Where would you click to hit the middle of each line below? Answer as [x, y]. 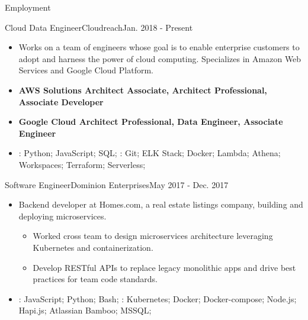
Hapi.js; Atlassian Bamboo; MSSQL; [85, 310]
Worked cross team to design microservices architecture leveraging [153, 236]
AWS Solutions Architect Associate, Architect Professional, [143, 90]
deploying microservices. [62, 216]
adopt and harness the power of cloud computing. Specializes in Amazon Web [160, 58]
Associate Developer [61, 101]
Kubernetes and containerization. [93, 247]
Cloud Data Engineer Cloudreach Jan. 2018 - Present [99, 27]
